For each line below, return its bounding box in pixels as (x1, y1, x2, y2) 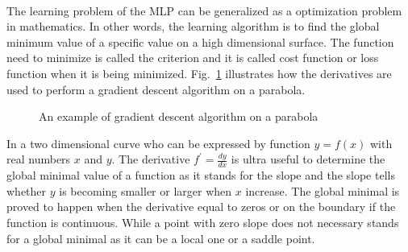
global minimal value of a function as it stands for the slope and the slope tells (6, 167, 395, 184)
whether (6, 182, 47, 199)
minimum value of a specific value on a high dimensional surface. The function (6, 33, 394, 50)
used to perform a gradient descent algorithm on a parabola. (6, 81, 306, 97)
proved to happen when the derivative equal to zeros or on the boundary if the (6, 198, 396, 215)
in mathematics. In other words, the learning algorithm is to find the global (6, 18, 380, 35)
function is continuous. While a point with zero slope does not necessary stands (6, 213, 399, 230)
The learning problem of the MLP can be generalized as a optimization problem (6, 2, 402, 19)
